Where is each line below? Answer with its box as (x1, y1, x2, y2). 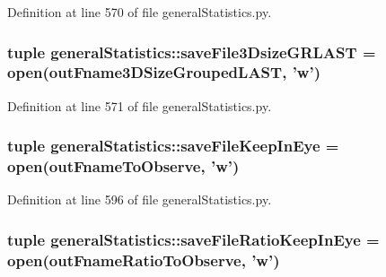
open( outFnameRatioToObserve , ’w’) (7, 248, 280, 271)
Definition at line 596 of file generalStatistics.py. (7, 190, 272, 209)
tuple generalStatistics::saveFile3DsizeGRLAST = (7, 40, 376, 63)
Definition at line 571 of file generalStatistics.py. (7, 96, 272, 115)
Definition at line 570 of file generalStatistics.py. (7, 3, 272, 21)
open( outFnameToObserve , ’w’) (7, 155, 240, 177)
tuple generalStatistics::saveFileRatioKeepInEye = (7, 228, 380, 250)
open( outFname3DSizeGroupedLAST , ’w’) (7, 61, 320, 83)
